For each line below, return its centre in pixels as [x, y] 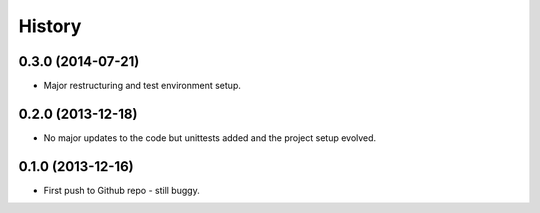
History [50, 26]
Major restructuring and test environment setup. [142, 86]
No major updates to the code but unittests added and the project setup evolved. [210, 137]
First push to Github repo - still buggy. [121, 190]
